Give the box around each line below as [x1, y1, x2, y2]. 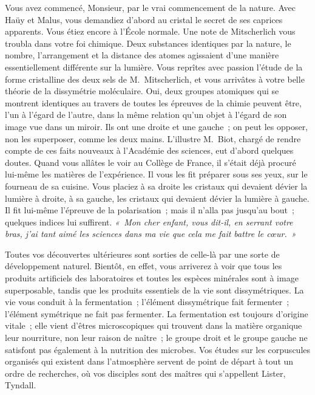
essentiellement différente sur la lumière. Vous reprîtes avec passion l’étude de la [5, 60, 303, 73]
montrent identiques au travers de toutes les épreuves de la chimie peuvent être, [5, 96, 302, 109]
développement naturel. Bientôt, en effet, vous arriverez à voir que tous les [5, 259, 282, 272]
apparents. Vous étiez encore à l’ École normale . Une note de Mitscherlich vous [5, 25, 296, 38]
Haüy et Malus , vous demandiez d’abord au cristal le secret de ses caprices [5, 13, 283, 26]
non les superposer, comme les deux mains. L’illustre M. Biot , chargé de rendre [5, 132, 301, 145]
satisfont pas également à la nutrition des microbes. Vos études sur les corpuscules [5, 343, 311, 355]
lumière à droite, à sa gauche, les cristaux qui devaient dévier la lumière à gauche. [5, 191, 310, 204]
